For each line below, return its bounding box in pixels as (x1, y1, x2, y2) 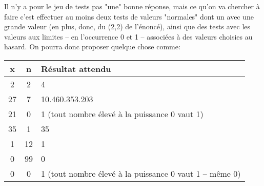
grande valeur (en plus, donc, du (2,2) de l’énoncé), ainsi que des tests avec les (4, 21, 251, 32)
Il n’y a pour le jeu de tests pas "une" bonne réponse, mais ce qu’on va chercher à (4, 1, 260, 11)
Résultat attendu (41, 62, 111, 75)
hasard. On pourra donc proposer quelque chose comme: (4, 41, 180, 52)
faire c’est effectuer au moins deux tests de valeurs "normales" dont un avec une (4, 11, 254, 22)
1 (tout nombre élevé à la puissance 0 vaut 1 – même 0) (41, 167, 241, 179)
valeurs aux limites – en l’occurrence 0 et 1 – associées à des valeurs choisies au (4, 31, 253, 42)
